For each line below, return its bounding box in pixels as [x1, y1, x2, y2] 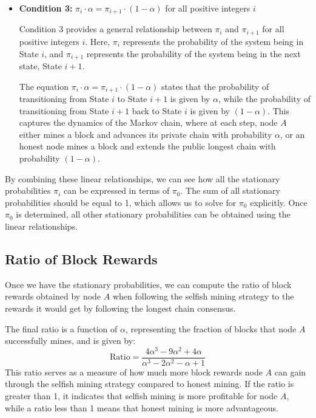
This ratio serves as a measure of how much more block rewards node [5, 365, 263, 378]
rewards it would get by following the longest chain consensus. [5, 301, 236, 314]
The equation [19, 80, 69, 92]
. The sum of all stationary [180, 184, 280, 197]
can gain [274, 365, 306, 378]
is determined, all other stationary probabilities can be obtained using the [16, 208, 291, 221]
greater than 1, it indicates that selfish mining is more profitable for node [5, 389, 278, 402]
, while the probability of [218, 92, 311, 104]
